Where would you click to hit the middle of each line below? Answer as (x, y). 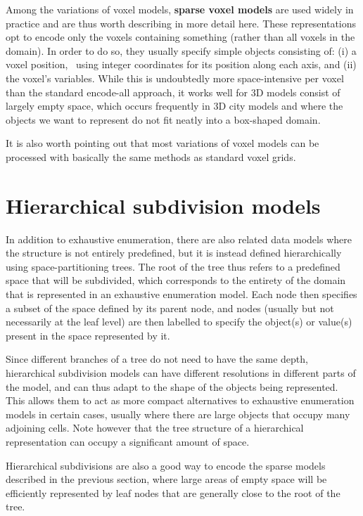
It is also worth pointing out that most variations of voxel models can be (163, 143)
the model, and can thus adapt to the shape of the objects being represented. (172, 386)
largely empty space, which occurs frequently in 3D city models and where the (174, 106)
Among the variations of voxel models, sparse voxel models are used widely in (180, 9)
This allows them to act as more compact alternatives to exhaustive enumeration (180, 400)
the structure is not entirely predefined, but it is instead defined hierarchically (174, 253)
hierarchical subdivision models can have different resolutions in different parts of (181, 373)
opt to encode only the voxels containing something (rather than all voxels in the (180, 37)
